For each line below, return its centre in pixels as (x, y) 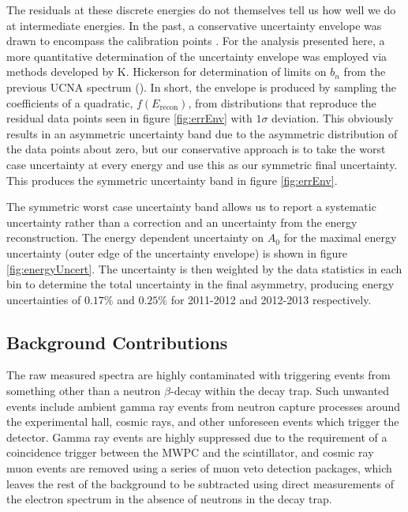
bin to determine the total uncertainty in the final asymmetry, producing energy (200, 284)
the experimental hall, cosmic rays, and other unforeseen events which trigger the (203, 422)
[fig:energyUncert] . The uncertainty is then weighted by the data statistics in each (204, 268)
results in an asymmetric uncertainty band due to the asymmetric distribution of (202, 133)
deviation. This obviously (333, 118)
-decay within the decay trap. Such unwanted (280, 391)
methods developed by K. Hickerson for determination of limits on (167, 72)
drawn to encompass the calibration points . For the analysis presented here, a (196, 41)
